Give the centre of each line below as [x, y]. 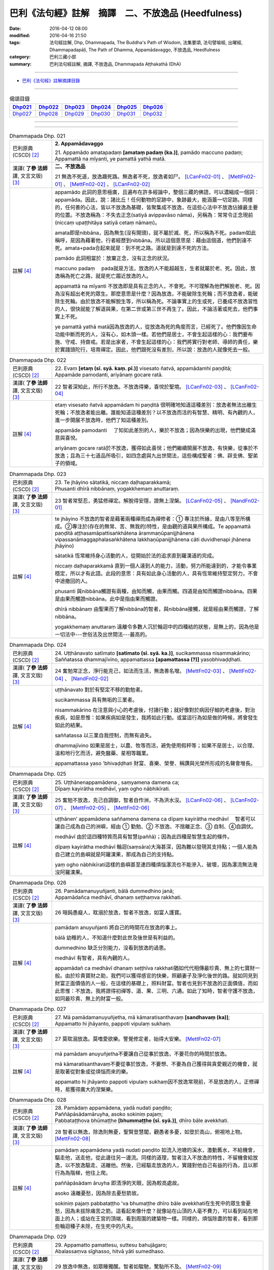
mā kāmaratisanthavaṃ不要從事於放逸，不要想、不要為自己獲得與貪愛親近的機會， [154, 1064]
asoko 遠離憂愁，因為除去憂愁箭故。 [98, 1193]
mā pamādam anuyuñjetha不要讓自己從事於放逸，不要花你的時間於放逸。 [143, 1054]
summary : [21, 64]
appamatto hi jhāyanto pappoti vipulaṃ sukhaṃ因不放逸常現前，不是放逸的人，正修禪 [157, 1082]
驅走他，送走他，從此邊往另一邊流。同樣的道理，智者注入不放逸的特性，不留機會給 [154, 1157]
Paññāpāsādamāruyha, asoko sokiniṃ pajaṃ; [109, 1114]
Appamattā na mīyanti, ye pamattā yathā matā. [110, 159]
